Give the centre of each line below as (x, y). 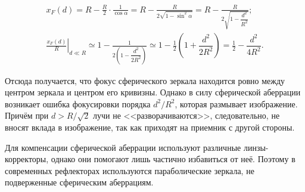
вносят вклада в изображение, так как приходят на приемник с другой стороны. (150, 127)
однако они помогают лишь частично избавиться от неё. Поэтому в (173, 159)
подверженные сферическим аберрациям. (79, 182)
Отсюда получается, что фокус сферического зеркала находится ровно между (145, 80)
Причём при (27, 115)
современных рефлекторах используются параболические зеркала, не (130, 170)
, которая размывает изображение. (236, 103)
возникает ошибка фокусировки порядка (78, 103)
